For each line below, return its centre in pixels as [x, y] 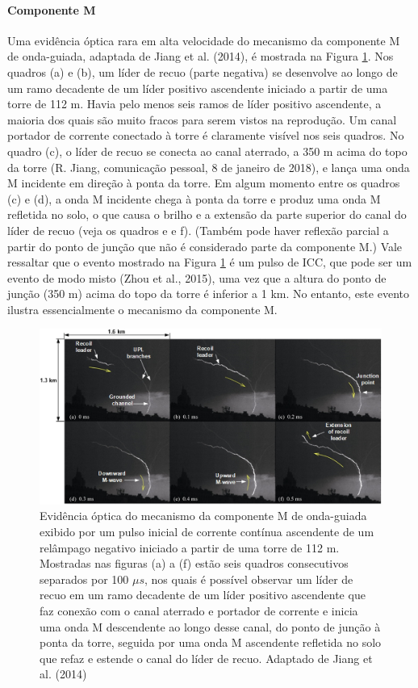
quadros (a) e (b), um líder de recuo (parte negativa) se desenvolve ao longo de [203, 71]
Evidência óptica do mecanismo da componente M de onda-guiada [203, 516]
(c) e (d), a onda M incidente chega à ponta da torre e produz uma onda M [194, 198]
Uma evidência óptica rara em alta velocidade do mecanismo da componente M [204, 40]
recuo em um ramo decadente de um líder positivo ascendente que [203, 595]
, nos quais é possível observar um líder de [249, 579]
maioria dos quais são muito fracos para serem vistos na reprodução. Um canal [202, 119]
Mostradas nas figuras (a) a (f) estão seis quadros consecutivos [194, 563]
